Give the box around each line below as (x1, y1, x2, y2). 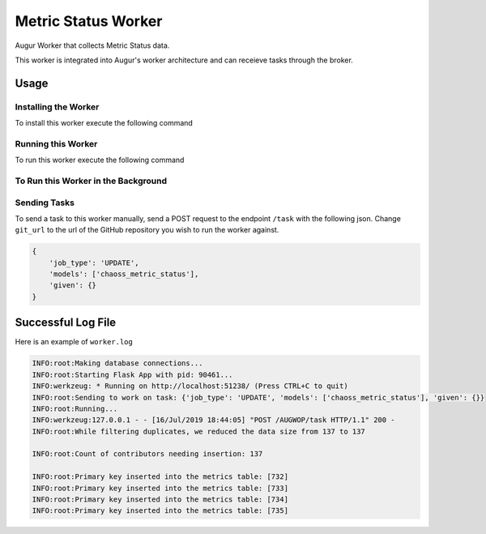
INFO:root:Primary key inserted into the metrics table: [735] (32, 506, 289, 515)
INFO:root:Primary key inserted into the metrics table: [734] (32, 495, 289, 504)
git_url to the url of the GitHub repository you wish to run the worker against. (15, 225, 279, 235)
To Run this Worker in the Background (15, 175, 168, 186)
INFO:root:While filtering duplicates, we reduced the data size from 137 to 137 (32, 426, 366, 436)
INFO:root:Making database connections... (32, 359, 203, 368)
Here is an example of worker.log (15, 337, 133, 347)
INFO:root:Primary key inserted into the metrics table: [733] (32, 483, 289, 493)
